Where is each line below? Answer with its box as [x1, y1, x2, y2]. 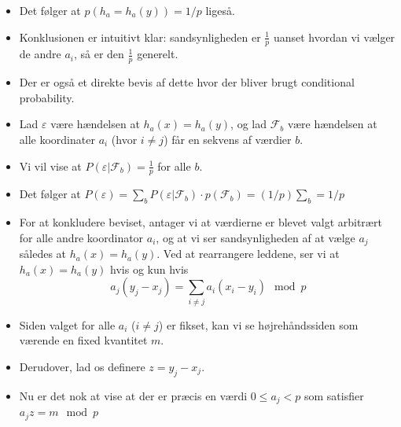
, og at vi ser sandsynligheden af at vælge [156, 229, 355, 245]
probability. [19, 89, 75, 105]
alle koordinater [19, 131, 95, 148]
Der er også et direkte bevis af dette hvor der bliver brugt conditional [19, 74, 355, 90]
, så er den [73, 46, 124, 62]
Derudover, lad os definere [19, 359, 145, 374]
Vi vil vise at [19, 157, 82, 174]
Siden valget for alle [19, 316, 116, 333]
